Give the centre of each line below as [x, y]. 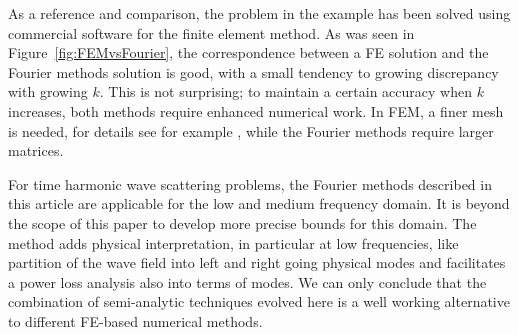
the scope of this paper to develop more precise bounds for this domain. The [242, 222]
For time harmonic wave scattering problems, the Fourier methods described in [250, 183]
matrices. [36, 150]
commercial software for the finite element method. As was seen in [211, 32]
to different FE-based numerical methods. [135, 320]
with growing [48, 91]
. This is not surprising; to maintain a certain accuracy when [285, 91]
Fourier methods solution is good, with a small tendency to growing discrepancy [253, 71]
